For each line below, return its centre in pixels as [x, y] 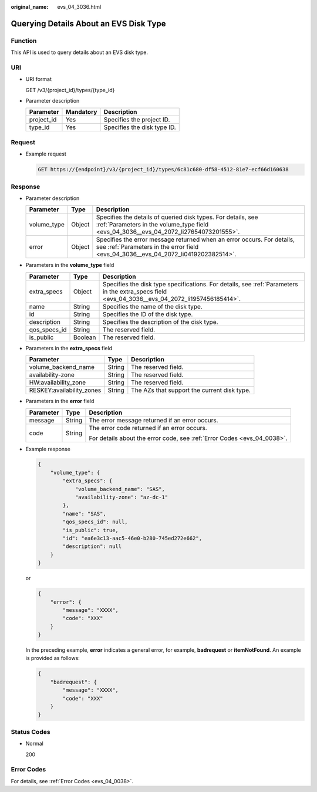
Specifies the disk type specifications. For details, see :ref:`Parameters [200, 284]
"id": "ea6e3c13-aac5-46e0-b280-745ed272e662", [132, 538]
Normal [34, 744]
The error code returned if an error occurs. [148, 428]
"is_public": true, [90, 530]
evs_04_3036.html [79, 7]
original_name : [30, 7]
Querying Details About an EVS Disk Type [88, 23]
